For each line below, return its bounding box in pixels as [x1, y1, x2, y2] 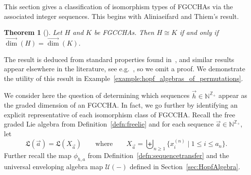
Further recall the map [4, 150, 72, 160]
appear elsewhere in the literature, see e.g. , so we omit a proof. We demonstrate [4, 64, 245, 74]
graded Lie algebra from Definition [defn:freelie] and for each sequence [4, 119, 214, 129]
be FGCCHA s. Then [94, 27, 154, 37]
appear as [218, 90, 248, 100]
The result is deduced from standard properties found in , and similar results [4, 54, 234, 64]
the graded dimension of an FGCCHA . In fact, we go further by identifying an [4, 100, 238, 110]
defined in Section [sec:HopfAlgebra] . [129, 161, 240, 171]
